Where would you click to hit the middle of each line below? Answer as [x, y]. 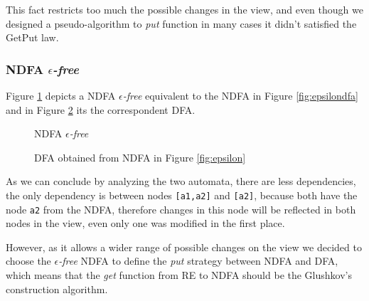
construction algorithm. [57, 289]
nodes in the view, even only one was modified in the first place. [145, 223]
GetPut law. [32, 37]
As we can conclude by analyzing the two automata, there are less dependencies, [181, 181]
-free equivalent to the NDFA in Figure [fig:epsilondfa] [240, 95]
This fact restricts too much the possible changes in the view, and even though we [184, 9]
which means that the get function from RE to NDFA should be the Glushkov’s [179, 275]
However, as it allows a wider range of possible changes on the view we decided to [184, 247]
